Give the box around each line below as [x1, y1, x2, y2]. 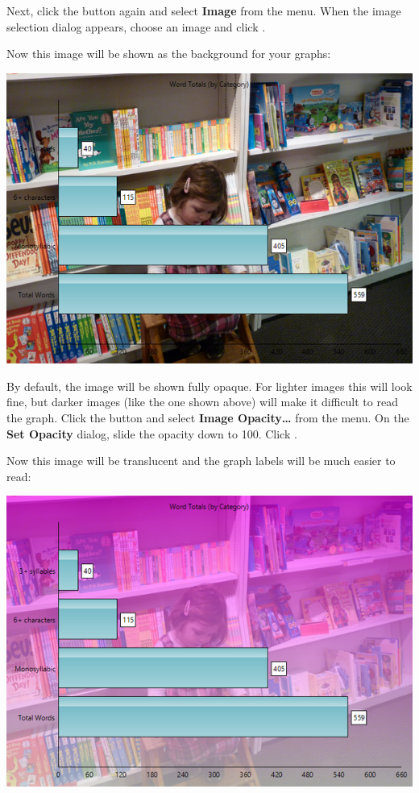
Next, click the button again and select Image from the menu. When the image [6, 2, 401, 19]
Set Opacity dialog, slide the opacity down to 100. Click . [6, 425, 297, 442]
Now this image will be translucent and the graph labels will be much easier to [6, 452, 396, 469]
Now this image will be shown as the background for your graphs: [6, 45, 331, 62]
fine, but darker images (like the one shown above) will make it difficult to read [6, 393, 398, 410]
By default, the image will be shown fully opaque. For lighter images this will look [6, 377, 413, 394]
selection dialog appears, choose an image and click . [6, 18, 266, 35]
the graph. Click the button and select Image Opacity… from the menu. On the [6, 409, 409, 426]
